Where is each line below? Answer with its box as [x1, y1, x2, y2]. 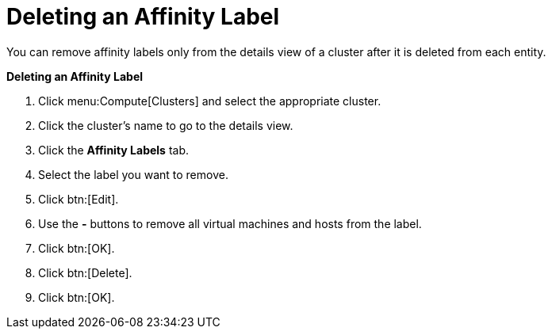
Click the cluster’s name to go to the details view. [38, 118, 293, 132]
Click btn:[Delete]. [38, 265, 132, 280]
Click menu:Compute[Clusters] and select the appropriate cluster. [38, 93, 381, 108]
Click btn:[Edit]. [38, 192, 119, 206]
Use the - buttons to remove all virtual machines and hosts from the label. [38, 216, 422, 230]
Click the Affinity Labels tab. [38, 143, 189, 157]
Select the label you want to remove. [38, 167, 228, 181]
